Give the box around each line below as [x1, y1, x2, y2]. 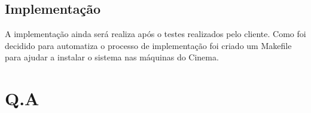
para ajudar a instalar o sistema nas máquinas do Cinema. [5, 51, 219, 63]
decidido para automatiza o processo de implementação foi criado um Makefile [5, 39, 292, 51]
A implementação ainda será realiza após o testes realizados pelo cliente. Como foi [5, 28, 306, 40]
